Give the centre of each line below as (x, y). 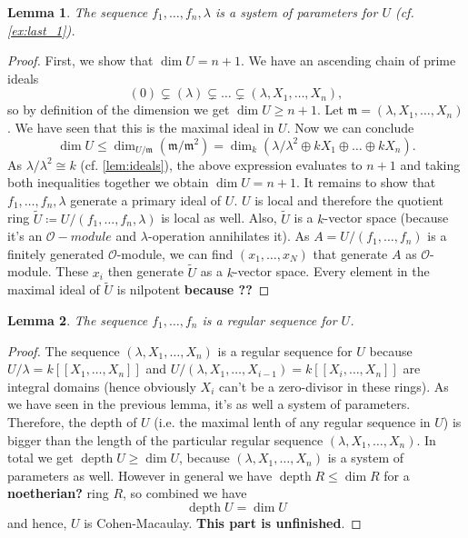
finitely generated (56, 253)
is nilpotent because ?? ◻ (193, 289)
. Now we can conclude (350, 127)
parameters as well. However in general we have (140, 475)
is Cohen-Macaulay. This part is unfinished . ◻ (223, 522)
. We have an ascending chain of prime (349, 60)
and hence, (37, 522)
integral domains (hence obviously (102, 386)
